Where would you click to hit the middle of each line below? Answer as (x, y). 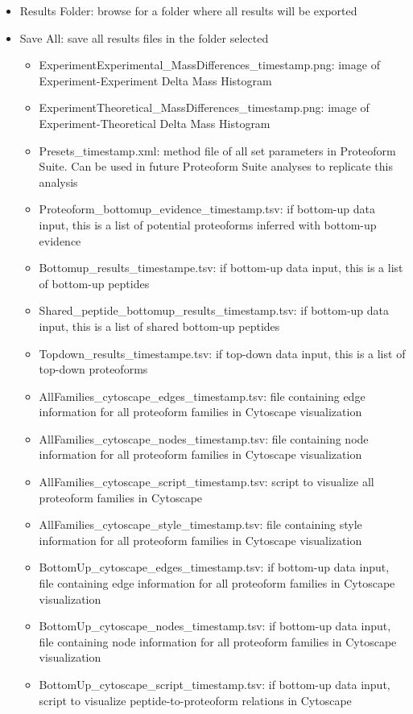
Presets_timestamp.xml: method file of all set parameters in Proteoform (217, 150)
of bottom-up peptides (94, 283)
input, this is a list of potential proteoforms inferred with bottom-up (208, 224)
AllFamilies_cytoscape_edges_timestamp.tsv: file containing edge (202, 396)
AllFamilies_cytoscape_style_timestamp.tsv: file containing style (200, 524)
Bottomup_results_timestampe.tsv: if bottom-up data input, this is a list (221, 268)
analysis (58, 182)
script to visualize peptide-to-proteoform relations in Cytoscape (195, 700)
